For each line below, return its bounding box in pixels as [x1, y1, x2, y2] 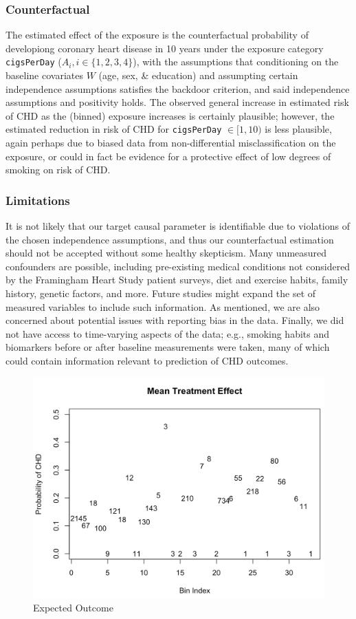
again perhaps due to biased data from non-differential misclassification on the [5, 135, 336, 150]
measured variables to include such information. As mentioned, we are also [5, 299, 320, 314]
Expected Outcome [33, 600, 113, 615]
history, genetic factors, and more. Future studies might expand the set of [5, 286, 316, 301]
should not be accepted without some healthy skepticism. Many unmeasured [5, 246, 327, 260]
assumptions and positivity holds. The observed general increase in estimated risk [5, 95, 349, 109]
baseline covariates [5, 68, 83, 83]
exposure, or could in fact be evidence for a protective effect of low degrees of [5, 149, 331, 163]
